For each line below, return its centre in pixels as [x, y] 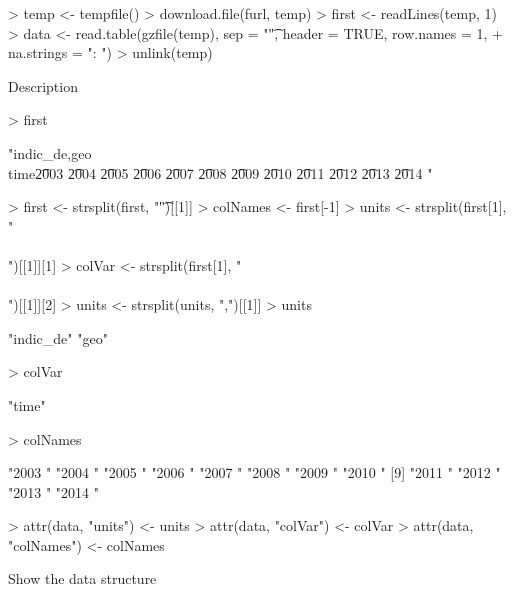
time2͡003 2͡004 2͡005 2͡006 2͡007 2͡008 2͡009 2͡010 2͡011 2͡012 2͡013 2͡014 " [220, 172]
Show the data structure [82, 578]
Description [43, 85]
